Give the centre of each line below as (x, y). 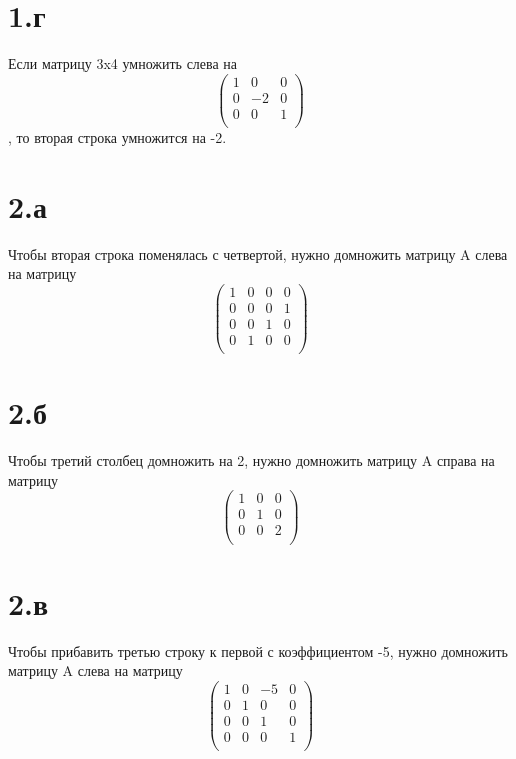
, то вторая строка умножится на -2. (117, 136)
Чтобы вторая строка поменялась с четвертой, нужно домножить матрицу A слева (258, 253)
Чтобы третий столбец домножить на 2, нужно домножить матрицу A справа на (251, 460)
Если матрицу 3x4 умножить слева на (123, 63)
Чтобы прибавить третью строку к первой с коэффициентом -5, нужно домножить (258, 650)
